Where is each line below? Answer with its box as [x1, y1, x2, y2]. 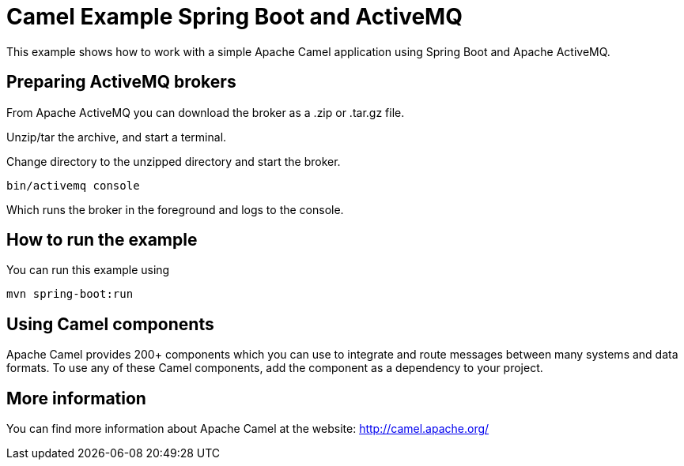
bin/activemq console [6, 179, 140, 192]
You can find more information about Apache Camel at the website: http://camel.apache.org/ [6, 422, 489, 436]
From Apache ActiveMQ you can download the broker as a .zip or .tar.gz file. [6, 105, 405, 119]
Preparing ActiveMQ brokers [6, 72, 236, 92]
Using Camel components [6, 314, 214, 334]
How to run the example [6, 230, 198, 250]
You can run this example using [6, 263, 170, 277]
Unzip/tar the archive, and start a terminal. [6, 130, 227, 144]
